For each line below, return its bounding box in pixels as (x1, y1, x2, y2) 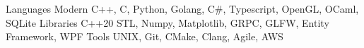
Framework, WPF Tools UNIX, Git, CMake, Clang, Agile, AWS (6, 29, 283, 44)
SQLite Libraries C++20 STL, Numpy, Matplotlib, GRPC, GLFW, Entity (6, 15, 329, 30)
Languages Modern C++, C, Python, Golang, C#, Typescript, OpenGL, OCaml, (6, 1, 359, 16)
